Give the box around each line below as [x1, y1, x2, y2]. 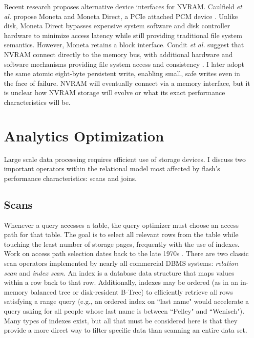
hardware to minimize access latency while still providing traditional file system [4, 30, 242, 40]
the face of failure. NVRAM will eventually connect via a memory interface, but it [4, 78, 250, 88]
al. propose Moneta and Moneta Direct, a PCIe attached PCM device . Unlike [4, 11, 238, 21]
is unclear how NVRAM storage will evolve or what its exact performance [4, 87, 225, 98]
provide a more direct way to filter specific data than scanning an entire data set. [4, 325, 247, 335]
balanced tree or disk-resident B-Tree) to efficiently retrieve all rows [30, 286, 233, 297]
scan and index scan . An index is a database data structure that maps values [4, 267, 234, 278]
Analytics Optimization [4, 125, 164, 145]
